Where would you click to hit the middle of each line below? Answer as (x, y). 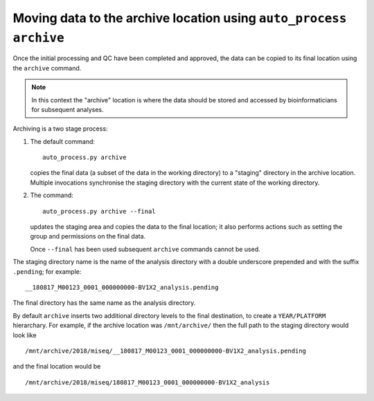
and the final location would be (57, 366)
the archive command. (47, 68)
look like (25, 335)
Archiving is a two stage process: (60, 129)
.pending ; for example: (47, 271)
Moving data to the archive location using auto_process (180, 18)
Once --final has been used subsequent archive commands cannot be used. (145, 249)
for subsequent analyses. (68, 109)
